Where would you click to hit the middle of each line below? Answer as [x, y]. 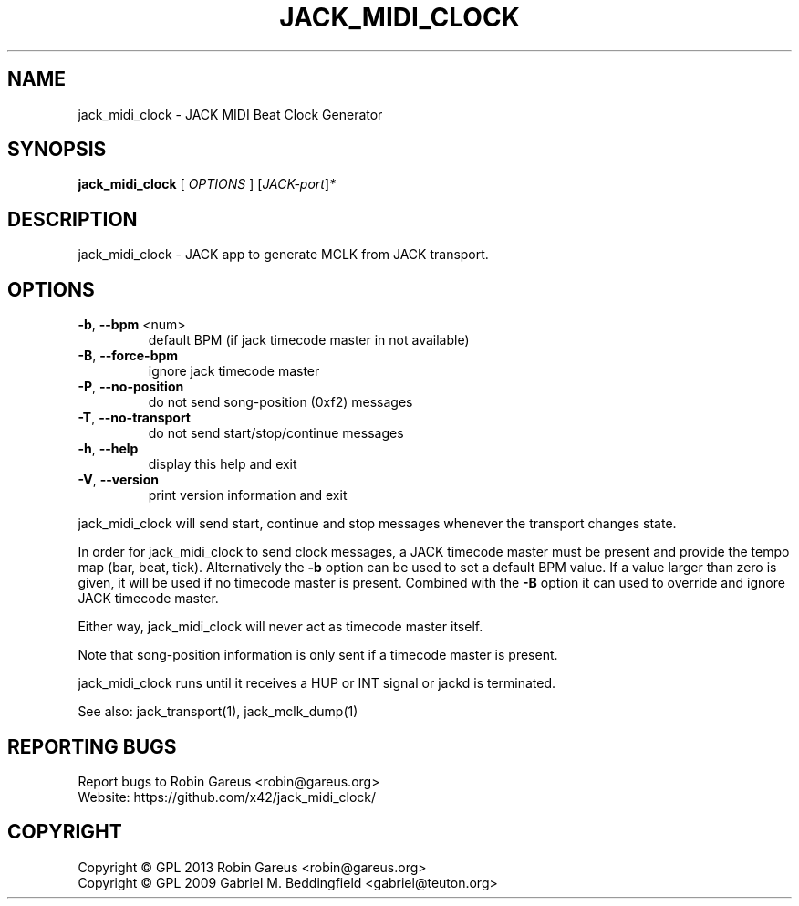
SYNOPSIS [57, 150]
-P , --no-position [131, 387]
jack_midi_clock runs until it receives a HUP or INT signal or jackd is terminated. [317, 683]
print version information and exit [248, 495]
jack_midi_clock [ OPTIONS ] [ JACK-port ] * [207, 184]
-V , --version [118, 480]
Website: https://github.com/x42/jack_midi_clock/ [227, 797]
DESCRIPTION [73, 219]
